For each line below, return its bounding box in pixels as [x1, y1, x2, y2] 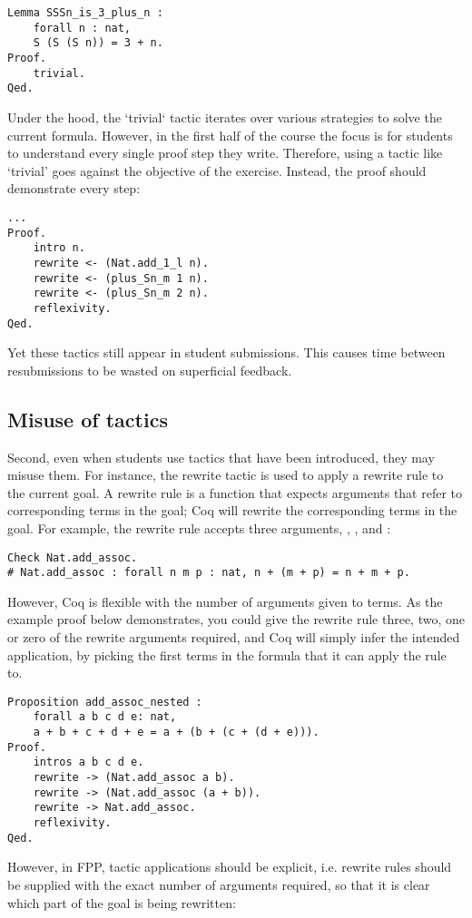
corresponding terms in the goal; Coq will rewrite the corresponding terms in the [7, 501, 457, 520]
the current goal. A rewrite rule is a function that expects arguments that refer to [7, 483, 463, 502]
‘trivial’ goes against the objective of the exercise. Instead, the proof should [7, 161, 427, 180]
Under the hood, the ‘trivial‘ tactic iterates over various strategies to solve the [7, 107, 442, 126]
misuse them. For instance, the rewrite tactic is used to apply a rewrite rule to [7, 465, 444, 484]
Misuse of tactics [7, 405, 168, 433]
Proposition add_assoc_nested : [7, 695, 202, 708]
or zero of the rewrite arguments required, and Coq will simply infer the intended [7, 628, 460, 647]
